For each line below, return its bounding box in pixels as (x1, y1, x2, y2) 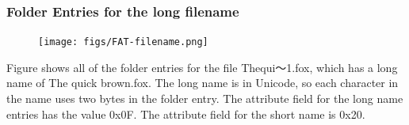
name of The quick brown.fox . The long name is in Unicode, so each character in (6, 74, 399, 91)
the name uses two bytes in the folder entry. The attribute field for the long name (6, 90, 403, 107)
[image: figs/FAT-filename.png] (38, 36, 208, 48)
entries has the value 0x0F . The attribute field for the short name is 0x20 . (6, 105, 365, 122)
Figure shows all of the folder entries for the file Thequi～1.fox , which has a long (6, 59, 398, 75)
